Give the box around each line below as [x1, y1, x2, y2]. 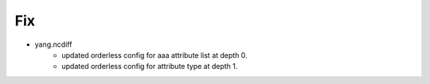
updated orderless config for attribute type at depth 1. [61, 62, 238, 71]
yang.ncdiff [34, 40, 72, 49]
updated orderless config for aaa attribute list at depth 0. [61, 50, 248, 59]
